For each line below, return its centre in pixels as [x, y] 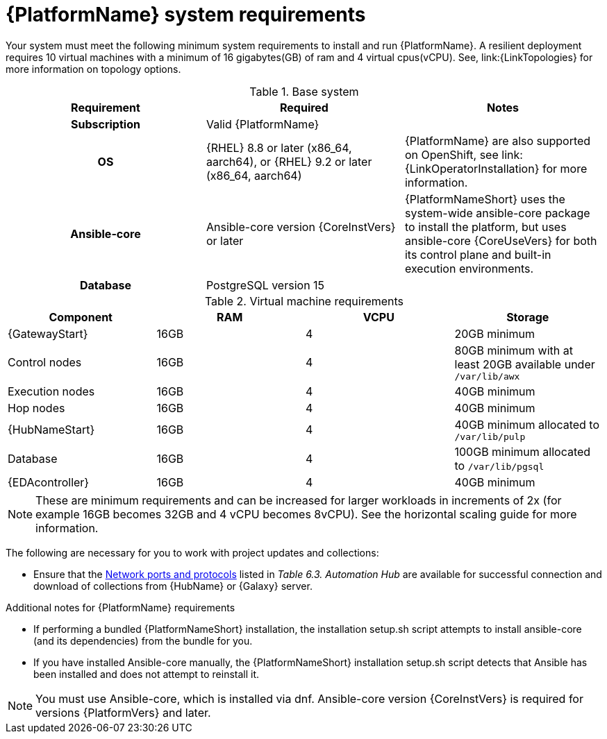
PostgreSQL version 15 [265, 285]
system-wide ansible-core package [497, 213]
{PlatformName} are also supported [498, 141]
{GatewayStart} [48, 333]
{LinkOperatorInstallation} [472, 168]
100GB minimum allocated [523, 451]
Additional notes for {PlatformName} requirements [120, 607]
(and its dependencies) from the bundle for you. [143, 640]
